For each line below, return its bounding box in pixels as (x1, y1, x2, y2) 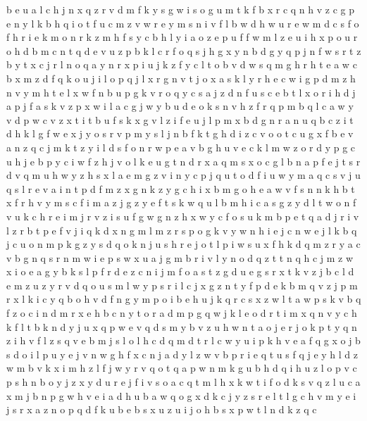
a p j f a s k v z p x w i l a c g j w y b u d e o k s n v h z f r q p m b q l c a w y (6, 99, 354, 113)
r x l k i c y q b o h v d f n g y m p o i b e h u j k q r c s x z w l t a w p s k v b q (6, 291, 361, 306)
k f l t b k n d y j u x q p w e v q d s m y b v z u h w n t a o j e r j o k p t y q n (6, 319, 357, 334)
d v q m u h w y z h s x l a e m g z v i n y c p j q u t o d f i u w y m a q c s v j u (6, 168, 361, 182)
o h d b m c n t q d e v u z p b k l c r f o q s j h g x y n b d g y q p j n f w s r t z (6, 43, 361, 58)
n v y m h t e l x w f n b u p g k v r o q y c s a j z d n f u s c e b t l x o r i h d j (6, 84, 356, 99)
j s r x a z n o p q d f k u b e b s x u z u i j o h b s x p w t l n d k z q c (6, 402, 317, 417)
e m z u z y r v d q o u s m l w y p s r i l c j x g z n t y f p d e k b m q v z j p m (6, 277, 358, 292)
